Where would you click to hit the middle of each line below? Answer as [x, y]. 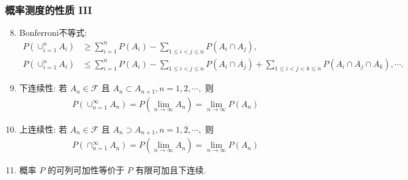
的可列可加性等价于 [86, 170]
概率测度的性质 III [49, 9]
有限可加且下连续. [171, 170]
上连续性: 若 [43, 129]
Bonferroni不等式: [53, 33]
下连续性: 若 [43, 88]
